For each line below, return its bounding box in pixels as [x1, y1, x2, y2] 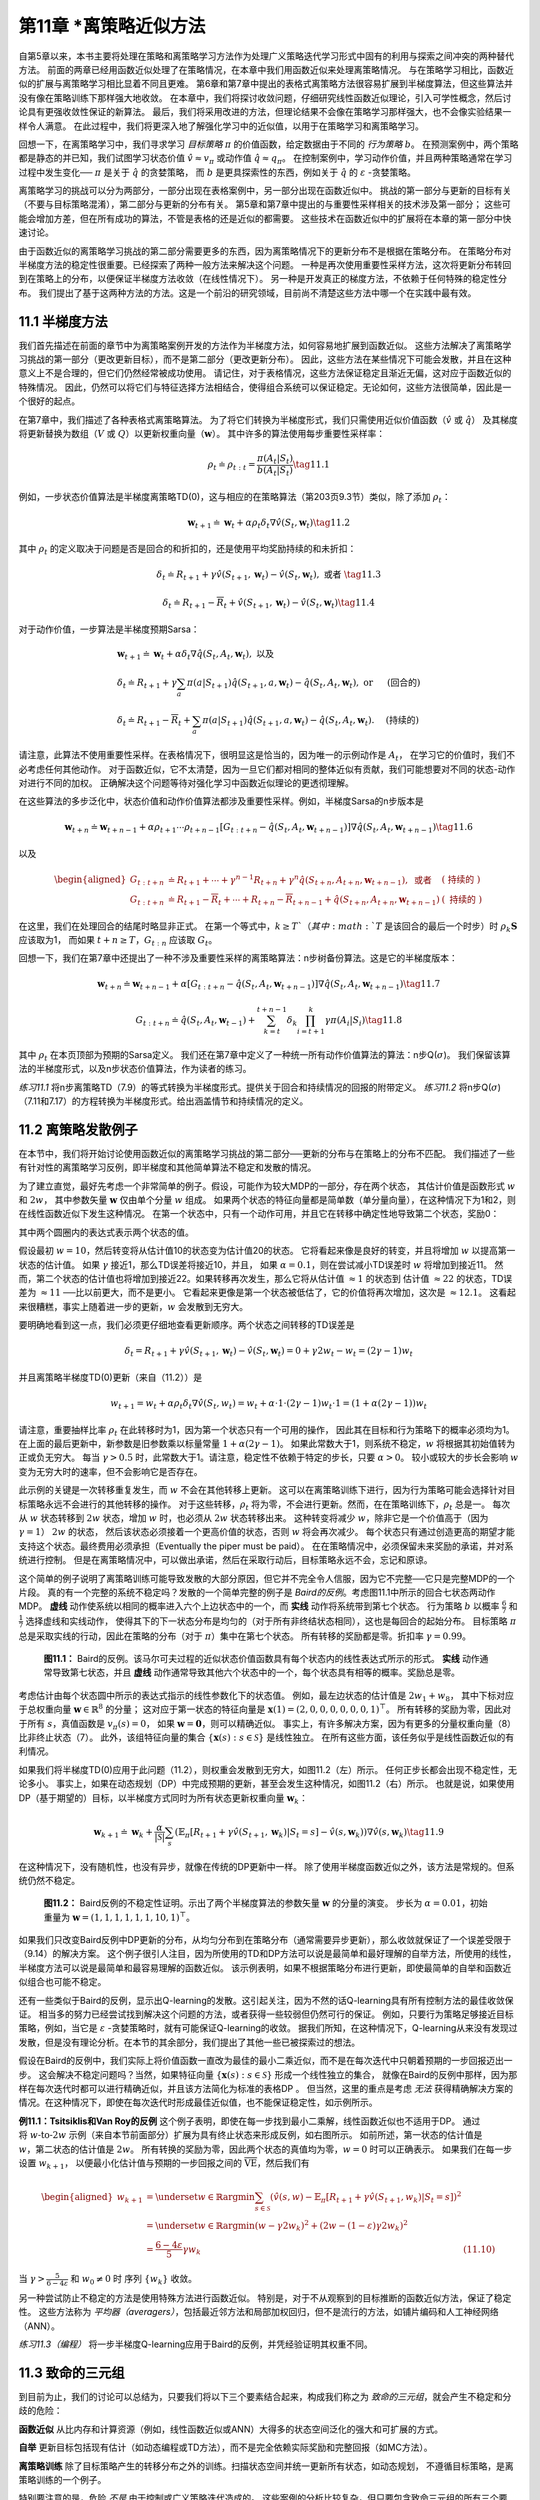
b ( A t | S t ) [256, 464, 294, 478]
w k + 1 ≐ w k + [93, 1826, 154, 1840]
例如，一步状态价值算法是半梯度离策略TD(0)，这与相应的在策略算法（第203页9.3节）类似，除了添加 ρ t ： [18, 490, 451, 505]
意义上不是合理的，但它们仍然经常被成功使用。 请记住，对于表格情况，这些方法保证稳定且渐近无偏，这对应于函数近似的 [18, 367, 512, 379]
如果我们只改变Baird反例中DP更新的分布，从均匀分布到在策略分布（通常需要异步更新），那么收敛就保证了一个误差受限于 [18, 1934, 512, 1946]
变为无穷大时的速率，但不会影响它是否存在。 [18, 1465, 203, 1477]
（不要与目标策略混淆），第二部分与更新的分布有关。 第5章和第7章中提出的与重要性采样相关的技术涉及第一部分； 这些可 [18, 198, 512, 210]
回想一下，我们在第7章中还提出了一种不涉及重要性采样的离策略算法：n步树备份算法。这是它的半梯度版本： [18, 952, 459, 964]
